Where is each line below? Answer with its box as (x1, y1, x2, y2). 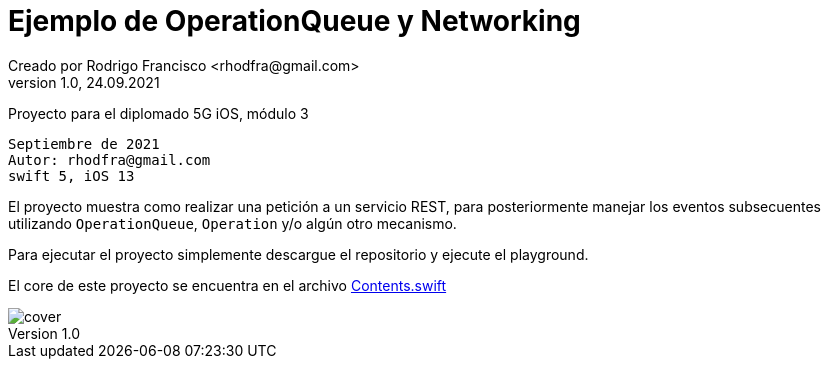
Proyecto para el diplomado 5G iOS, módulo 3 (8, 104, 309, 122)
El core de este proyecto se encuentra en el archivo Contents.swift (8, 276, 447, 294)
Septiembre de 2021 (8, 135, 160, 152)
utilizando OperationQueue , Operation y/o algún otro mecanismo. (8, 214, 457, 232)
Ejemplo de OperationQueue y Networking (8, 4, 581, 38)
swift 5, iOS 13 (8, 167, 135, 184)
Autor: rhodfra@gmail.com (8, 151, 211, 168)
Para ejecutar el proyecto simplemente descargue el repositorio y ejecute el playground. (8, 245, 589, 263)
